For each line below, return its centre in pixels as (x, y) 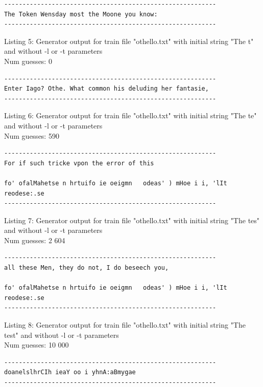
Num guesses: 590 (32, 135)
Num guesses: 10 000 (37, 345)
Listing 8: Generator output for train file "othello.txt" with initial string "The (125, 325)
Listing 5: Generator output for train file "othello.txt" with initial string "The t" (129, 41)
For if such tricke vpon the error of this (79, 163)
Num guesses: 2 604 (35, 240)
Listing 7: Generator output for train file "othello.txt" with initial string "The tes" (132, 220)
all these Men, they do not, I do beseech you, (87, 268)
